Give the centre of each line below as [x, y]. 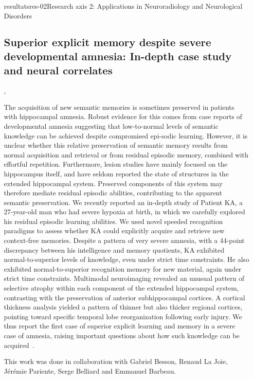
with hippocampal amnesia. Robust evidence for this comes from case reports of [123, 116]
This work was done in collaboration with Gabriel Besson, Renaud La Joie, [116, 361]
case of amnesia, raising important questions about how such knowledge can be [122, 336]
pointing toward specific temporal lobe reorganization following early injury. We [123, 316]
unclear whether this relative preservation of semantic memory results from [116, 145]
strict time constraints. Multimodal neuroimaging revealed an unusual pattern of [124, 278]
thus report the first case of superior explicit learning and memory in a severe [120, 326]
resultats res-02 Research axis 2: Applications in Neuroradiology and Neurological [123, 6]
